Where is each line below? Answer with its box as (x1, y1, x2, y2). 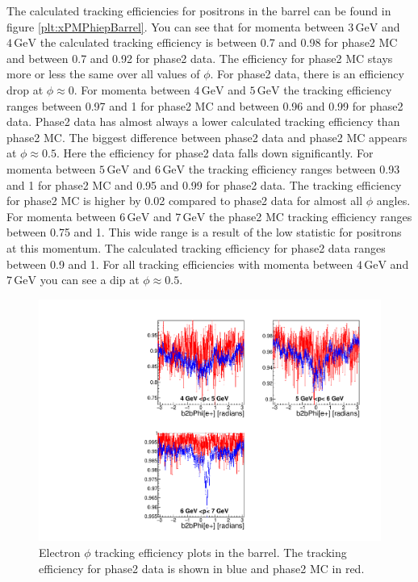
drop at (6, 81, 44, 98)
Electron (39, 543, 81, 560)
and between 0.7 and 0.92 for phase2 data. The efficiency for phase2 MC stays (6, 49, 393, 66)
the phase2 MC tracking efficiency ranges (208, 207, 412, 224)
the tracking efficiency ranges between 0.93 (188, 160, 400, 177)
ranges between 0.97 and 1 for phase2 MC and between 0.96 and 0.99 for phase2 (6, 97, 403, 114)
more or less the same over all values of (6, 65, 200, 82)
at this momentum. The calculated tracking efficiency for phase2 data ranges (6, 239, 386, 256)
